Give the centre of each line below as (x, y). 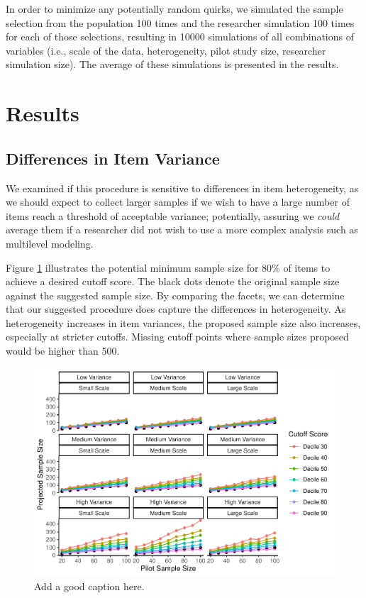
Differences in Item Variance (113, 158)
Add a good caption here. (89, 586)
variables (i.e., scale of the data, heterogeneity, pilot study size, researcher (166, 50)
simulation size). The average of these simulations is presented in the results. (172, 64)
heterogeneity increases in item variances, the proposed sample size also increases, (183, 322)
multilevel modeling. (50, 243)
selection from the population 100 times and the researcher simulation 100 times (180, 22)
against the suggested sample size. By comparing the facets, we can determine (175, 295)
